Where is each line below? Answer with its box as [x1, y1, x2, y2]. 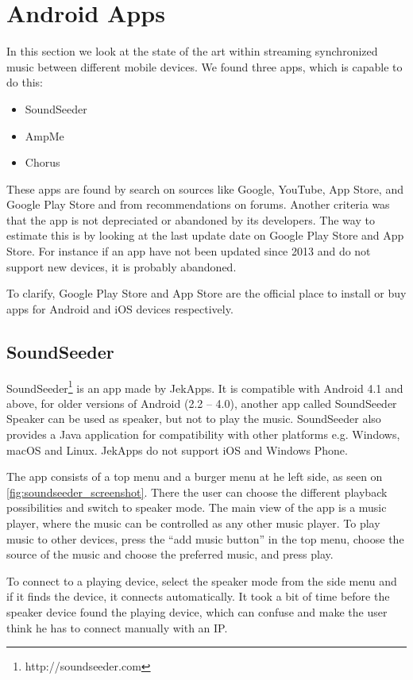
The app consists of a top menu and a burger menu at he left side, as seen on [6, 468, 383, 485]
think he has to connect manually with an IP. [6, 619, 228, 636]
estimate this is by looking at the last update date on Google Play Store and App [6, 227, 404, 244]
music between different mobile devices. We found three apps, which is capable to [6, 58, 403, 75]
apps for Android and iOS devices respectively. [6, 300, 234, 317]
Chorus [25, 154, 60, 171]
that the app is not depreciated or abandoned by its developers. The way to [6, 211, 375, 228]
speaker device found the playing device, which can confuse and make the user [6, 604, 388, 620]
